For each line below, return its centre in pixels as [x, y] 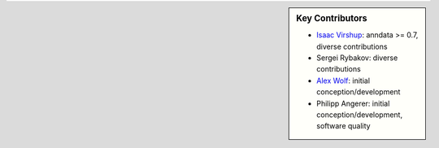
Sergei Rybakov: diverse [357, 58]
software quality [343, 126]
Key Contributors [332, 18]
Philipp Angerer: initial [353, 103]
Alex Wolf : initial [343, 81]
